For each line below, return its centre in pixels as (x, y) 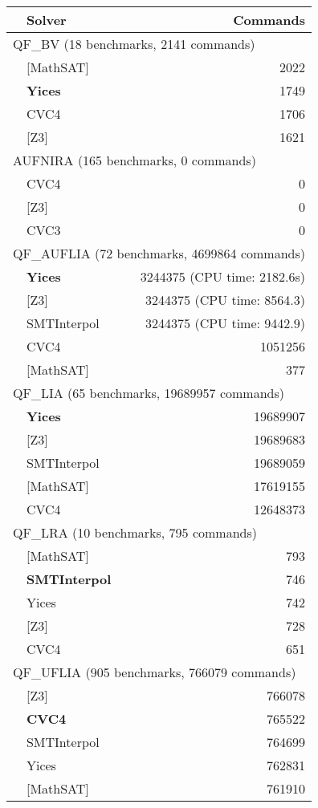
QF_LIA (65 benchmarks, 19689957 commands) (149, 393)
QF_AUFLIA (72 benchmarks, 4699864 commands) (159, 253)
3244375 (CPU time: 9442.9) (225, 323)
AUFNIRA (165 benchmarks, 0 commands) (135, 160)
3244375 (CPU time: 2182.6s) (222, 276)
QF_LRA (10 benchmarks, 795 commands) (135, 532)
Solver (46, 20)
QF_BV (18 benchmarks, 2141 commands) (134, 44)
